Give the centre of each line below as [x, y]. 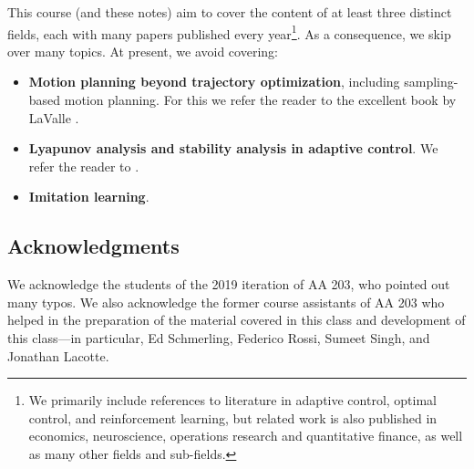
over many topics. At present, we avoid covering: [143, 51]
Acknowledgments [93, 246]
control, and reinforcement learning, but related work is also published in [233, 417]
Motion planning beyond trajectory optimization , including [214, 82]
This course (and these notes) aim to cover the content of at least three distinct [230, 12]
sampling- [431, 82]
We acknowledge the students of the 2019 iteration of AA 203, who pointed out [229, 284]
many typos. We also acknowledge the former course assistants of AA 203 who [226, 302]
